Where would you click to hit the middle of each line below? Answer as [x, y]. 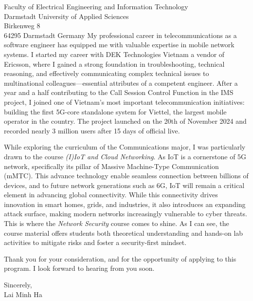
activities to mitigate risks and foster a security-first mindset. [95, 242]
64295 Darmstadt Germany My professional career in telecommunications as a [120, 35]
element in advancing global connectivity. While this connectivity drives [111, 195]
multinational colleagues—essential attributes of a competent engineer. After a [121, 83]
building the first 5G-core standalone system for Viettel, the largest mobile [115, 111]
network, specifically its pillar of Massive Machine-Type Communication [111, 166]
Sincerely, [18, 285]
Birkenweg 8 [22, 26]
